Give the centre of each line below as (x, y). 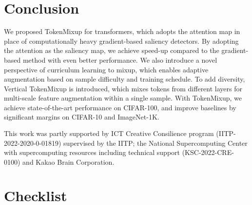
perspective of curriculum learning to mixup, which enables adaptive (106, 69)
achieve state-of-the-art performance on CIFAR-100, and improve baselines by (120, 107)
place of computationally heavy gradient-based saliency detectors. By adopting (121, 41)
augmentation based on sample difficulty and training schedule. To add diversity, (125, 79)
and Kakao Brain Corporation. (68, 162)
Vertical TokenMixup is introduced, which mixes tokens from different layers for (123, 88)
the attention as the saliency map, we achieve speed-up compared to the (112, 50)
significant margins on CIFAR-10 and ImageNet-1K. (82, 117)
